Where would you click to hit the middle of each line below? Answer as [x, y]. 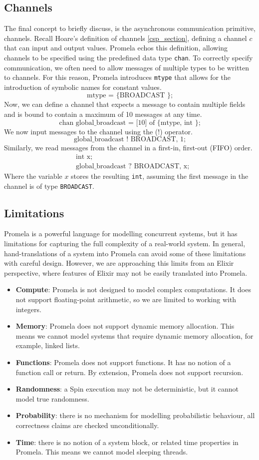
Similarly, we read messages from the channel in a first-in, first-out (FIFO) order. [128, 148]
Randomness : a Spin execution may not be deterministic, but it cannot [127, 389]
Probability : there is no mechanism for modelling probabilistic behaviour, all [135, 415]
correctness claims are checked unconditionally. [87, 425]
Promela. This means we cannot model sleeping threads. [102, 452]
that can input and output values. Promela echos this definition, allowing [116, 48]
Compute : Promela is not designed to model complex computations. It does [133, 289]
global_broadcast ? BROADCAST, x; [133, 166]
